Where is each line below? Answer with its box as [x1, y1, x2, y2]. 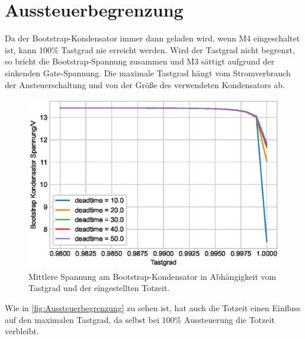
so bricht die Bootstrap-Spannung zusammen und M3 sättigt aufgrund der [5, 55, 275, 67]
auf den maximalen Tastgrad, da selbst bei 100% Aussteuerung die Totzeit [5, 313, 275, 325]
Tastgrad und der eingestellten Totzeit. [28, 282, 170, 294]
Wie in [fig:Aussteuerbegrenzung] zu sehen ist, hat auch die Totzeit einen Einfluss [5, 301, 301, 314]
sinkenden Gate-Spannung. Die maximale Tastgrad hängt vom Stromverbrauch [5, 66, 291, 79]
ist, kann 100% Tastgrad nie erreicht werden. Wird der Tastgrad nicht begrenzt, [5, 43, 295, 56]
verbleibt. [5, 325, 39, 337]
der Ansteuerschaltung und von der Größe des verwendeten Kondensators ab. [5, 78, 285, 91]
